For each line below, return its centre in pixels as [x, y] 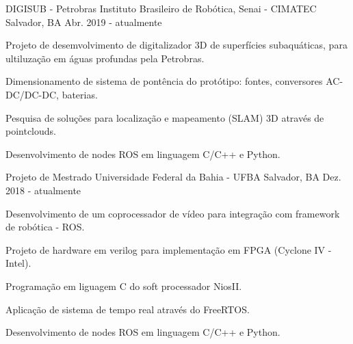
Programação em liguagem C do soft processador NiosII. [124, 286]
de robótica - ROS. [45, 227]
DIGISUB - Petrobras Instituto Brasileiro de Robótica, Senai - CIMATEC [161, 8]
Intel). [18, 263]
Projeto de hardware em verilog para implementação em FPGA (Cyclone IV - [169, 249]
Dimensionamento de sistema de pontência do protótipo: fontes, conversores [164, 81]
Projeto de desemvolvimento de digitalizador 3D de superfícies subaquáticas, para [176, 45]
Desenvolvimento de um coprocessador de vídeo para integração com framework [173, 213]
